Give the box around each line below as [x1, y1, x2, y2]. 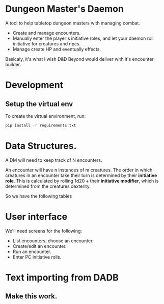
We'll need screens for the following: [5, 227, 83, 234]
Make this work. [5, 292, 58, 301]
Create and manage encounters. [12, 30, 81, 36]
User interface [5, 211, 68, 222]
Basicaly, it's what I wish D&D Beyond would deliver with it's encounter [5, 56, 154, 62]
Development [5, 80, 64, 91]
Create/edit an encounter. [12, 243, 67, 249]
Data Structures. [5, 140, 77, 151]
